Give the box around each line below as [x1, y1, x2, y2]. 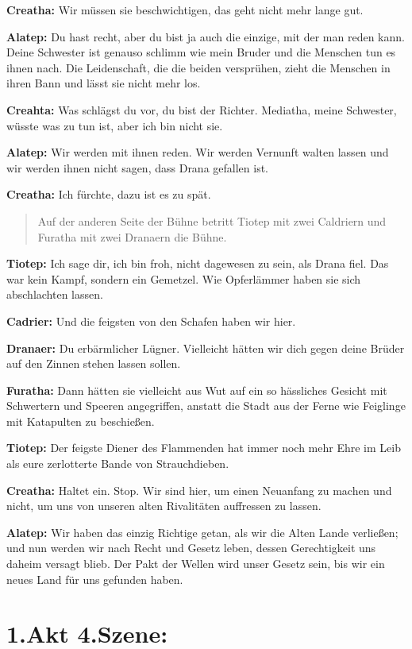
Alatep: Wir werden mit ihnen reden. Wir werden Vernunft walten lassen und [6, 144, 389, 160]
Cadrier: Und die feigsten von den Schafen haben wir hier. [6, 312, 296, 329]
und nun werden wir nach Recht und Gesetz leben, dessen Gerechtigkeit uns [6, 539, 376, 556]
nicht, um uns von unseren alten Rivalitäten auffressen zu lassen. [6, 497, 322, 514]
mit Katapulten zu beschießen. [6, 412, 155, 429]
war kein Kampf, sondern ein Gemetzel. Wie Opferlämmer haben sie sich [6, 270, 361, 287]
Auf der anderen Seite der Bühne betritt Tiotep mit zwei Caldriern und [37, 212, 387, 229]
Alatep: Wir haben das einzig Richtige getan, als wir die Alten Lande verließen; [6, 523, 399, 540]
